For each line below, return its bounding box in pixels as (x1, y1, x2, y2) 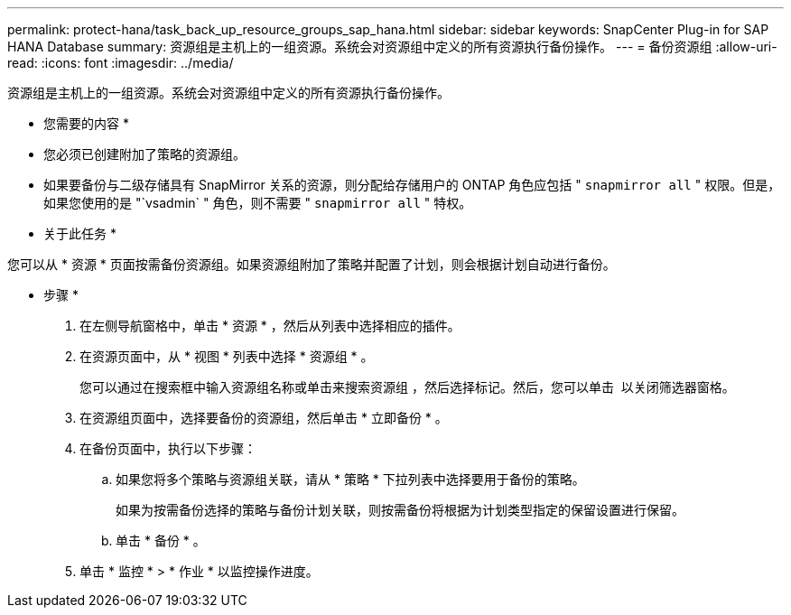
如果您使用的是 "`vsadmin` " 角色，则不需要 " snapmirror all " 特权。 (43, 195, 472, 210)
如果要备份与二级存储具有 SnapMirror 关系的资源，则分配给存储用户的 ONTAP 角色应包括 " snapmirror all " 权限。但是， (43, 177, 781, 192)
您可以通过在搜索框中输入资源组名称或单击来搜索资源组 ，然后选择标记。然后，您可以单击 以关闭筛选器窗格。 (79, 379, 735, 395)
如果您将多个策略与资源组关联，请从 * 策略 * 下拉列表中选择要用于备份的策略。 (116, 471, 585, 487)
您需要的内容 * (43, 116, 129, 131)
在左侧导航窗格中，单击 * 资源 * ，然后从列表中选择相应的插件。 (79, 318, 461, 333)
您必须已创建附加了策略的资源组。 (43, 146, 246, 162)
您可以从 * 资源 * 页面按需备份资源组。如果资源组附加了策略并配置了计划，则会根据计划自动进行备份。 (7, 256, 616, 272)
